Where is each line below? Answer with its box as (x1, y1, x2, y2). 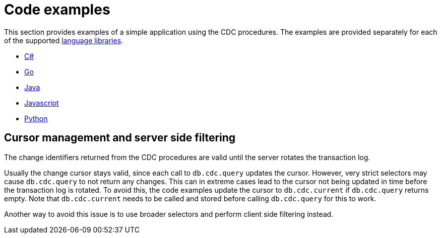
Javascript (24, 98, 59, 107)
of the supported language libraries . (4, 36, 123, 45)
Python (24, 114, 48, 123)
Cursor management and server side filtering (4, 131, 236, 144)
